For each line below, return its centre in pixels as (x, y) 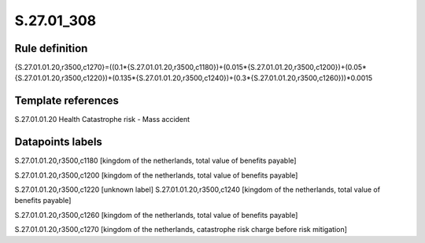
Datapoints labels (58, 142)
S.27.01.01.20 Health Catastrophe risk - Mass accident (102, 120)
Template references (67, 101)
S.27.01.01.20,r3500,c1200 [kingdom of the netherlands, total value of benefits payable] (156, 175)
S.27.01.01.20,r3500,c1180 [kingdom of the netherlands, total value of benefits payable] (155, 160)
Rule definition (51, 48)
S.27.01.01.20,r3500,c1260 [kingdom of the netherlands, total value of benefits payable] (156, 215)
